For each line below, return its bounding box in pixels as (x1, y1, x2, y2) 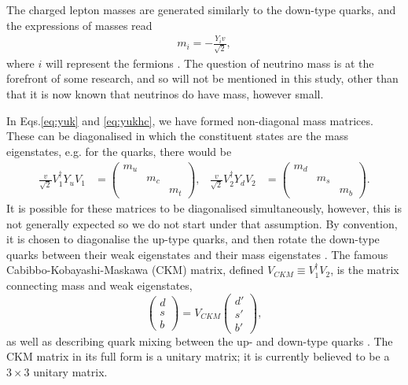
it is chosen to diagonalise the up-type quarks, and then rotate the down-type (6, 231, 380, 247)
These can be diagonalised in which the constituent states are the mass (6, 128, 348, 144)
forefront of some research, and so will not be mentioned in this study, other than (6, 70, 399, 87)
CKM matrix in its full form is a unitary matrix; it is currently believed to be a (6, 348, 390, 365)
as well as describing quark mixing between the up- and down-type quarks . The (6, 332, 393, 349)
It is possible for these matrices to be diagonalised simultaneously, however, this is (6, 200, 402, 216)
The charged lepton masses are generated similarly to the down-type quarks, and (6, 2, 396, 17)
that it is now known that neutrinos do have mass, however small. (6, 86, 324, 102)
